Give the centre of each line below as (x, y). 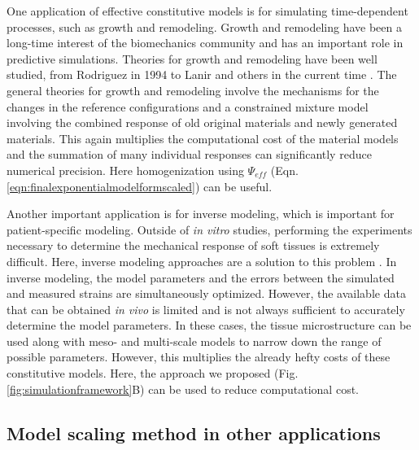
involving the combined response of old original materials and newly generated (202, 122)
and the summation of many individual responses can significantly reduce (189, 154)
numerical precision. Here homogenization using (125, 170)
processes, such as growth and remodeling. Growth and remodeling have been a (204, 26)
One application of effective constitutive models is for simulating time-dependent (207, 11)
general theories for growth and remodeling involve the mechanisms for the (193, 90)
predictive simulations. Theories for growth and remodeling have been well (192, 58)
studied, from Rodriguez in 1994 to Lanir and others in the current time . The (202, 74)
